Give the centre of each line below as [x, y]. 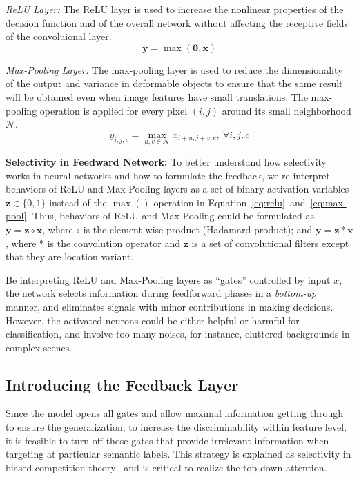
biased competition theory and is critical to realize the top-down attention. [166, 467]
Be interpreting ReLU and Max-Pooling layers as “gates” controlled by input [168, 279]
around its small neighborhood [287, 110]
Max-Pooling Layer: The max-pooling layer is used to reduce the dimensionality [174, 69]
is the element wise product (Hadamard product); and [198, 229]
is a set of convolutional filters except [270, 243]
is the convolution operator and [114, 243]
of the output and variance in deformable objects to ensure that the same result [174, 83]
